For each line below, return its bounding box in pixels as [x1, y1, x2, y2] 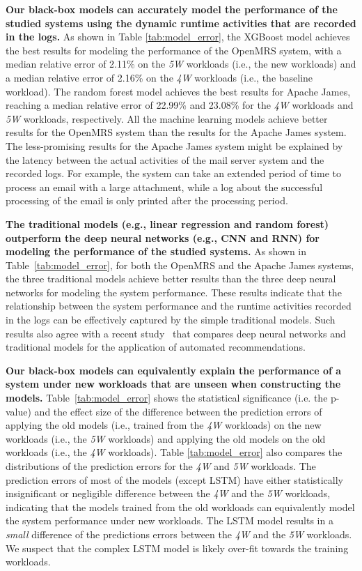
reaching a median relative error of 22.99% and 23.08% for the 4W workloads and [6, 98, 354, 112]
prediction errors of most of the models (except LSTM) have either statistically [6, 472, 343, 487]
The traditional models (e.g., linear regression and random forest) [6, 216, 329, 231]
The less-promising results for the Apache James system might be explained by [6, 138, 343, 153]
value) [6, 404, 31, 418]
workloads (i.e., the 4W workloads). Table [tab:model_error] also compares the [6, 445, 343, 459]
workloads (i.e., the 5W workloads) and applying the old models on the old [6, 431, 326, 446]
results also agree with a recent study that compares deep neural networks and [6, 326, 346, 340]
